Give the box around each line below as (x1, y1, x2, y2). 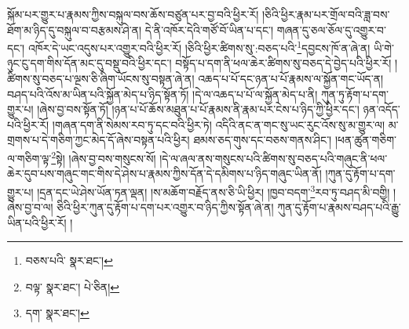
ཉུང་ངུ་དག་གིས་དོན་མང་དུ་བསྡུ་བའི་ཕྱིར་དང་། (7, 55, 172, 71)
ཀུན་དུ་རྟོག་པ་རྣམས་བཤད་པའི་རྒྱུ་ (277, 199, 401, 215)
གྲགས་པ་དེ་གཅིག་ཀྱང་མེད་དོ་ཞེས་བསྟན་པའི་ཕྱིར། (7, 132, 190, 148)
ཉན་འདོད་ (363, 101, 400, 117)
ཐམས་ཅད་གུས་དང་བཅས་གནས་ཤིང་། (193, 132, 332, 148)
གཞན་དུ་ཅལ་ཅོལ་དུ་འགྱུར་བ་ (276, 21, 387, 38)
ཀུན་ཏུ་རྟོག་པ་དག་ (320, 85, 389, 102)
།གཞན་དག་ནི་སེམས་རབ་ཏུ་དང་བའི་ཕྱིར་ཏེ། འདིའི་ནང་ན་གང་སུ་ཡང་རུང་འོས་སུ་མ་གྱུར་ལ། (52, 116, 385, 132)
